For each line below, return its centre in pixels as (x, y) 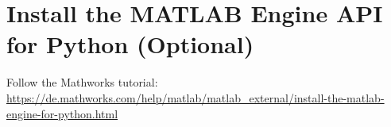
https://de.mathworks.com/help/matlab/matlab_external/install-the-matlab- (195, 97)
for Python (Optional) (130, 44)
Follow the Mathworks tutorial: (82, 82)
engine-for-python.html (62, 113)
